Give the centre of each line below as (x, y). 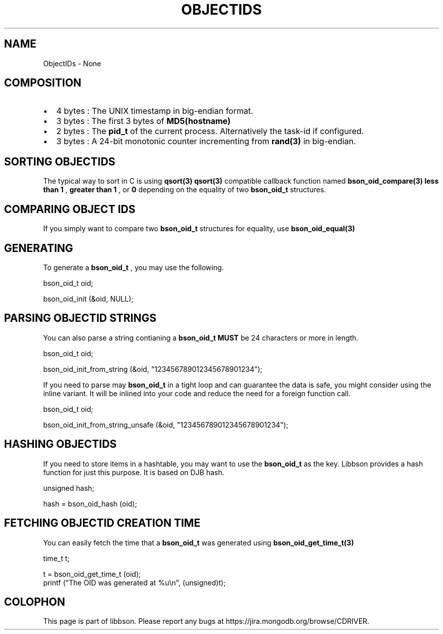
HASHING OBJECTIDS (60, 444)
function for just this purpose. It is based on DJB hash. (134, 472)
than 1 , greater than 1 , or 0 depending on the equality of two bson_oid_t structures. (185, 190)
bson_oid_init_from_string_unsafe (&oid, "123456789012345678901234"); (166, 425)
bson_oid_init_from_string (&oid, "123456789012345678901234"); (153, 369)
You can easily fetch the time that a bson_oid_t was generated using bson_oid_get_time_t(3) (198, 542)
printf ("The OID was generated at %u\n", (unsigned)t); (135, 582)
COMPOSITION (43, 83)
